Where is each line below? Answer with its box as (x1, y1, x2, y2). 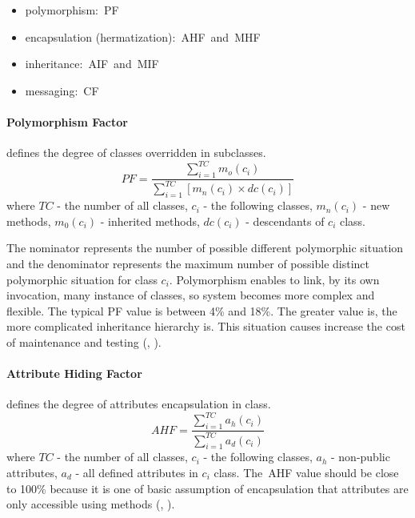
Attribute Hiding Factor (6, 365, 142, 382)
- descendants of (245, 212, 325, 229)
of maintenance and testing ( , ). (6, 333, 162, 350)
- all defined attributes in (75, 464, 198, 481)
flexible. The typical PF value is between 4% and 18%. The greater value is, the (6, 302, 397, 319)
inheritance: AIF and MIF (25, 55, 159, 72)
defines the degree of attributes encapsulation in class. (6, 396, 271, 412)
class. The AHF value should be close (213, 464, 399, 481)
